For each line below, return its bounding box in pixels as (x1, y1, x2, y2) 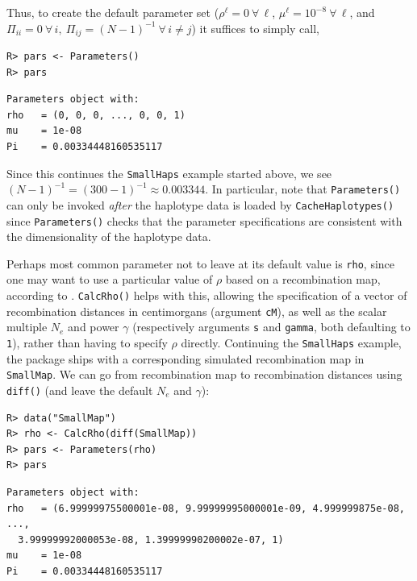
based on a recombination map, (225, 271, 381, 288)
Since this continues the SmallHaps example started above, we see (6, 164, 332, 181)
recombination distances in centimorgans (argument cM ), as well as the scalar (6, 302, 387, 319)
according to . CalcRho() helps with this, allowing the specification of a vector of (6, 287, 407, 304)
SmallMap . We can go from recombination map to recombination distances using (6, 366, 402, 383)
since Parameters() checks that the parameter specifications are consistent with (6, 212, 402, 229)
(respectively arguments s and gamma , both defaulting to (132, 318, 411, 335)
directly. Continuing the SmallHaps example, (181, 334, 402, 351)
